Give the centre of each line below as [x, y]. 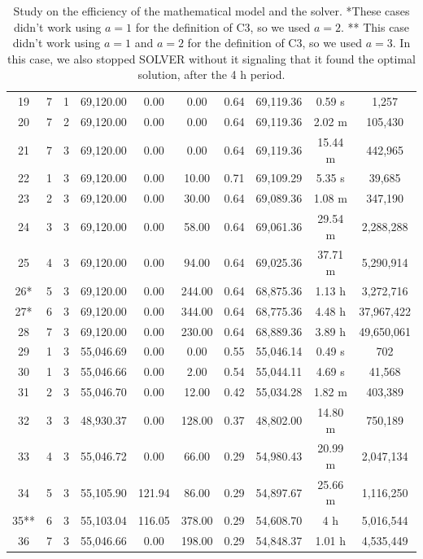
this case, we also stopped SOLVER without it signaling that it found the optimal [211, 58]
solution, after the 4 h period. [211, 74]
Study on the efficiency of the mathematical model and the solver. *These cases [211, 11]
